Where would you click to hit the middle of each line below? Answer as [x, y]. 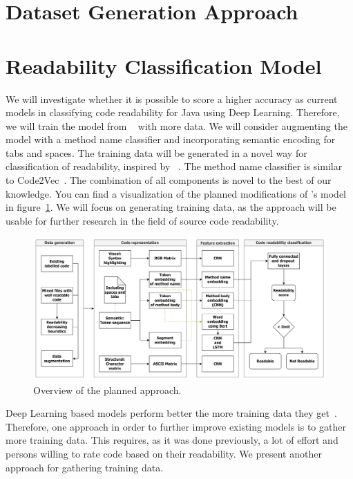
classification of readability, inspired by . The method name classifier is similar [174, 166]
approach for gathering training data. [85, 467]
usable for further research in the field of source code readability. [142, 220]
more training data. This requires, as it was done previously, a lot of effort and [172, 440]
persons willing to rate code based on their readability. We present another [164, 454]
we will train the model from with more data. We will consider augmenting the [176, 125]
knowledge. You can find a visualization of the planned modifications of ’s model [176, 193]
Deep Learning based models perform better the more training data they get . [171, 413]
